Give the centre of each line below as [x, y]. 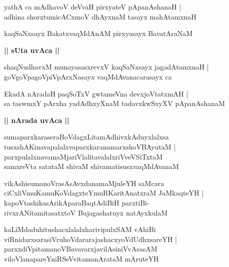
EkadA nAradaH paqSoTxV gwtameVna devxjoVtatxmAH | [96, 93]
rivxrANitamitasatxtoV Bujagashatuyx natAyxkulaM [86, 212]
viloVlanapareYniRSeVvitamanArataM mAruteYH [81, 258]
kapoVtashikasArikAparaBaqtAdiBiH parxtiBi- [77, 202]
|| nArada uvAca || [37, 120]
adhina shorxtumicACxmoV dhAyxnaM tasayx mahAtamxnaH [100, 16]
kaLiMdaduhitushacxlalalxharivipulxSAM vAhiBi [80, 229]
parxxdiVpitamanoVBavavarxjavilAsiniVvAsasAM [81, 249]
